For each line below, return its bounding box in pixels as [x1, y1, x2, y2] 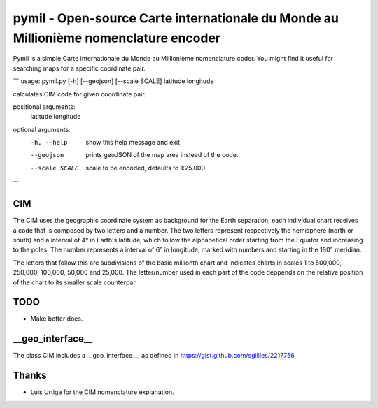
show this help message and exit [85, 138, 180, 147]
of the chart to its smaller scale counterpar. [13, 278, 138, 286]
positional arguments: [13, 102, 76, 111]
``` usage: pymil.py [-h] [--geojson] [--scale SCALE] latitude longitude [13, 77, 214, 85]
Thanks [13, 370, 47, 381]
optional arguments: [13, 125, 71, 133]
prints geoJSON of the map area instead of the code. [85, 151, 239, 159]
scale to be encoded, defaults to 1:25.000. [85, 163, 207, 172]
